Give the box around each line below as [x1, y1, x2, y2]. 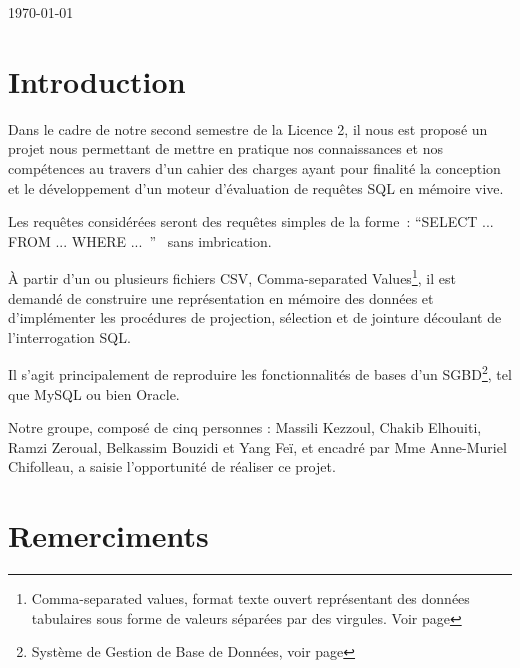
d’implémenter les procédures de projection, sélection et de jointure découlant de [8, 307, 502, 328]
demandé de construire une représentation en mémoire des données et [8, 287, 434, 308]
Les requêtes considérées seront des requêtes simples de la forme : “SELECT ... [8, 211, 494, 232]
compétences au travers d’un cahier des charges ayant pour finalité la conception [8, 157, 501, 178]
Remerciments [8, 515, 209, 556]
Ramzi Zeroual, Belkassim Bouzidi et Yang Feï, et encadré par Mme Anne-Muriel [8, 436, 507, 457]
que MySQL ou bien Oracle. [8, 383, 180, 404]
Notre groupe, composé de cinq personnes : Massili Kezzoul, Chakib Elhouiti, [8, 417, 482, 438]
